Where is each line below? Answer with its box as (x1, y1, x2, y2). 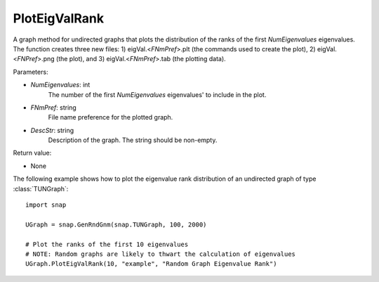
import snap (25, 201, 67, 209)
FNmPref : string (30, 103, 77, 112)
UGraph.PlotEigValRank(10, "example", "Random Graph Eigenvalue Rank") (25, 260, 277, 268)
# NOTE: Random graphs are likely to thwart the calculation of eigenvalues (25, 250, 296, 258)
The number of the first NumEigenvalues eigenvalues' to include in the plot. (48, 90, 267, 98)
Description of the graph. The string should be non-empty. (48, 136, 218, 144)
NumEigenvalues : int (30, 81, 91, 89)
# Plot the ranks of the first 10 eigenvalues (25, 240, 189, 248)
